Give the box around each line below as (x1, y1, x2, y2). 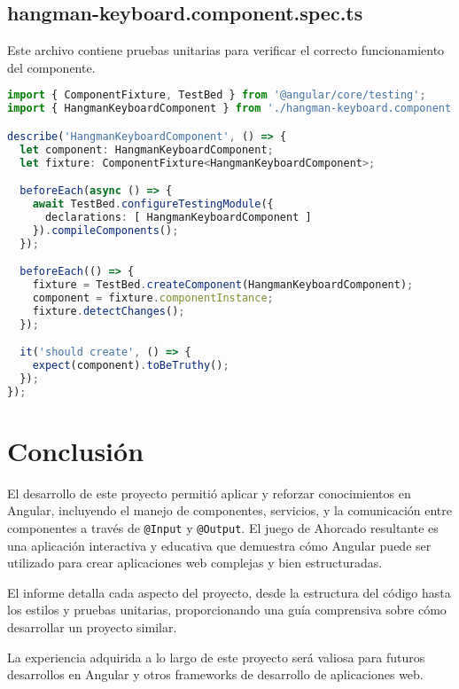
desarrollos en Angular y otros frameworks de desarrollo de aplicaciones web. (7, 665, 424, 684)
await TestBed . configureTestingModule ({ (32, 197, 274, 210)
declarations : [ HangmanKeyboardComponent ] (44, 210, 312, 223)
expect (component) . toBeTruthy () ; (32, 359, 229, 372)
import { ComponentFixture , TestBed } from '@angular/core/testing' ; (7, 89, 426, 102)
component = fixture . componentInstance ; (32, 291, 274, 304)
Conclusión (7, 432, 144, 468)
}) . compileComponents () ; (32, 223, 179, 237)
